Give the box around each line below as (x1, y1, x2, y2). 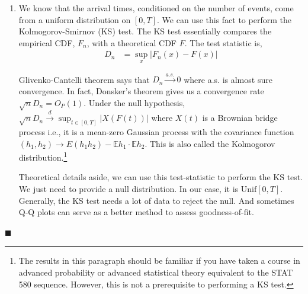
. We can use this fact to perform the (157, 13, 291, 25)
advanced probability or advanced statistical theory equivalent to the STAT (18, 266, 293, 279)
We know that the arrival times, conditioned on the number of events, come (18, 2, 294, 14)
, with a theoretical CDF (86, 36, 177, 49)
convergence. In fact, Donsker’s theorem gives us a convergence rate (18, 85, 264, 97)
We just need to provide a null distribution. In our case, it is (18, 183, 239, 195)
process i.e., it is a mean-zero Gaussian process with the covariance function (18, 126, 294, 138)
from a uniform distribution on (18, 13, 131, 25)
